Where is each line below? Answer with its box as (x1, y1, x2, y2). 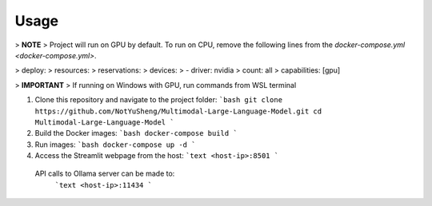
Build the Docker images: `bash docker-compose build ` (34, 129, 238, 138)
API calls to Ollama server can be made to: (34, 168, 175, 179)
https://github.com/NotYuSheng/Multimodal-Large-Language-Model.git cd (34, 106, 322, 116)
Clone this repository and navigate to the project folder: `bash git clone (34, 95, 283, 105)
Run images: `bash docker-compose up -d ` (34, 140, 196, 149)
